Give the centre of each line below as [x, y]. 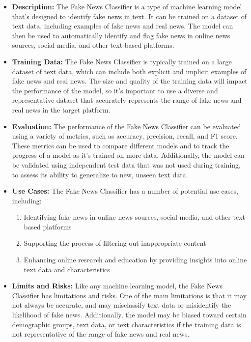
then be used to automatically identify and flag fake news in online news [121, 35]
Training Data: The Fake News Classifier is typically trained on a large [122, 61]
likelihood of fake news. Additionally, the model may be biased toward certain [129, 315]
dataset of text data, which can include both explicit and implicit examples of [129, 71]
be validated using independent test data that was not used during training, [126, 164]
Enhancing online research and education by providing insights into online [135, 260]
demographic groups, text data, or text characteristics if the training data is [126, 324]
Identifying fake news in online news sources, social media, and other [127, 217]
